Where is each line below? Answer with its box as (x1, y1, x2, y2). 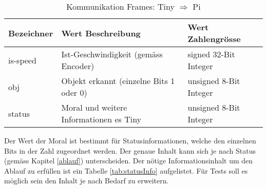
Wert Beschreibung (61, 27, 141, 39)
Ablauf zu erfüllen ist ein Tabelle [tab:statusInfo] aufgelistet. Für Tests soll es (4, 165, 248, 176)
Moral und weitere (61, 101, 127, 113)
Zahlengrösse (187, 33, 241, 45)
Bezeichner (8, 27, 53, 39)
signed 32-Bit (187, 48, 235, 60)
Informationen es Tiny (61, 113, 142, 125)
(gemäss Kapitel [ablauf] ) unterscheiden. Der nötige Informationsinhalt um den (4, 155, 253, 166)
